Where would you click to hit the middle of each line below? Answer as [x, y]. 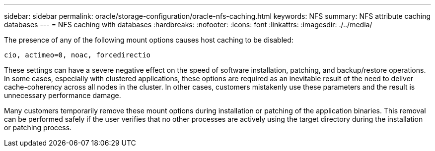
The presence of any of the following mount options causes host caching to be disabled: [149, 40]
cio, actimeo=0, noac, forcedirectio [77, 55]
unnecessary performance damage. [63, 95]
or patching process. [38, 127]
